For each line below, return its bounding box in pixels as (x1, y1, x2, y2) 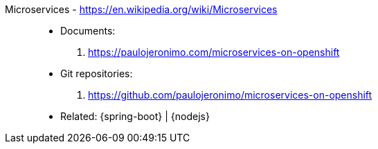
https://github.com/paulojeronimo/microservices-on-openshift (88, 89, 372, 101)
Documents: (60, 25, 116, 37)
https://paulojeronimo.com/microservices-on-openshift (88, 46, 340, 58)
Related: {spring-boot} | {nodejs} (60, 110, 210, 122)
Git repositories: (60, 68, 133, 79)
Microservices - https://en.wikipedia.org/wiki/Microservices (5, 3, 278, 15)
